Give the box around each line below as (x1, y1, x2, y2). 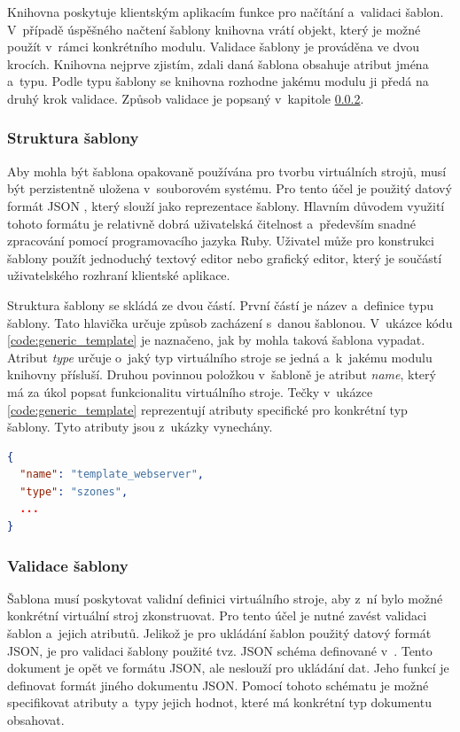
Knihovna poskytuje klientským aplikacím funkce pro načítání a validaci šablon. (7, 3, 444, 20)
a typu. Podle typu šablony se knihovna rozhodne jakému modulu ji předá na (7, 72, 429, 90)
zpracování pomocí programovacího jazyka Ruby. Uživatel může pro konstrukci (7, 231, 434, 250)
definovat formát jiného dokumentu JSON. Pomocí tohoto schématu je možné (7, 675, 429, 694)
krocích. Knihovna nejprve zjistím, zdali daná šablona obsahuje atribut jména (7, 54, 429, 73)
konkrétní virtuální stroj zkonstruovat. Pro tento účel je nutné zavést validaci (7, 606, 427, 625)
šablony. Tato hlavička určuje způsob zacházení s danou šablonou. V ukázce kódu (7, 313, 453, 331)
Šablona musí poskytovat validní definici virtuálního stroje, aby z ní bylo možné (7, 588, 443, 607)
